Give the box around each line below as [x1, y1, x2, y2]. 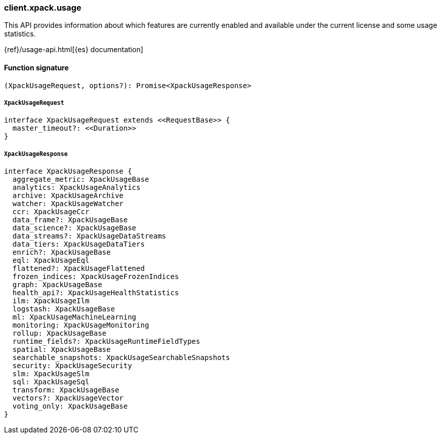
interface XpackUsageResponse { [4, 167, 132, 176]
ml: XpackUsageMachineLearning [12, 313, 137, 322]
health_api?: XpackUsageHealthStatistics [12, 289, 179, 297]
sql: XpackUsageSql [12, 378, 90, 386]
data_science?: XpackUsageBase [12, 224, 137, 232]
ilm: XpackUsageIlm [12, 297, 90, 305]
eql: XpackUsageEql [12, 256, 90, 265]
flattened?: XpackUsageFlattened [12, 264, 145, 273]
